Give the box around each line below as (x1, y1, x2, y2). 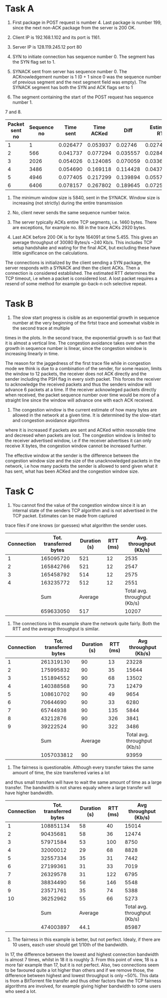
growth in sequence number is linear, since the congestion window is (5, 345, 147, 351)
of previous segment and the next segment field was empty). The (12, 79, 147, 85)
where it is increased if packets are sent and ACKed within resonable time (5, 427, 156, 433)
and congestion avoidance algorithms (12, 417, 90, 423)
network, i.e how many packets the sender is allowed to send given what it (5, 463, 158, 469)
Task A (5, 3, 34, 14)
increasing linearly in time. (5, 350, 59, 356)
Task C (5, 486, 34, 497)
